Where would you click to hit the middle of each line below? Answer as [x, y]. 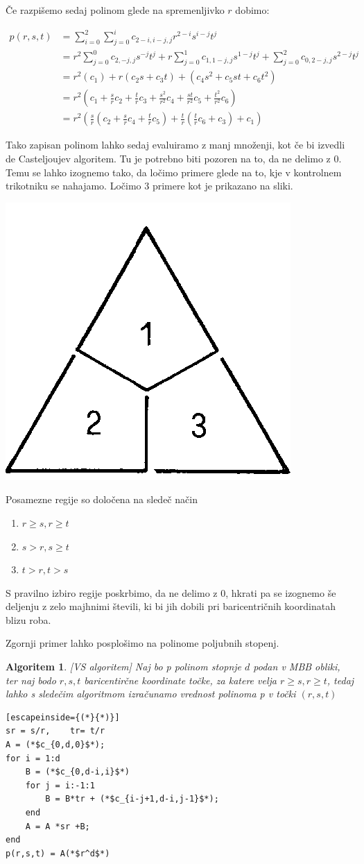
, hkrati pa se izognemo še [281, 592]
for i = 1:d [33, 758]
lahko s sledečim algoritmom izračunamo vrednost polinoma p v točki [151, 694]
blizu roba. [28, 619]
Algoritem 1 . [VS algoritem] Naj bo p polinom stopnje [124, 667]
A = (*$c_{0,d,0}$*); [55, 745]
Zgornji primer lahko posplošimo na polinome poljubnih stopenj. [142, 643]
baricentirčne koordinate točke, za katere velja [180, 680]
